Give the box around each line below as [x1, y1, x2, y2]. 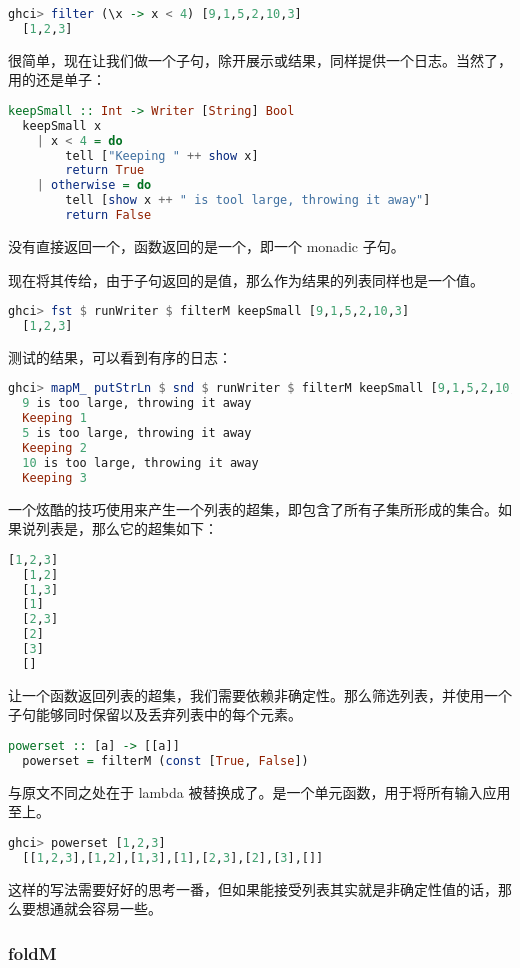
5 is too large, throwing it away [22, 426, 252, 441]
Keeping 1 [22, 411, 87, 426]
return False [65, 208, 152, 223]
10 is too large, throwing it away [22, 455, 259, 470]
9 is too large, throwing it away [22, 396, 252, 411]
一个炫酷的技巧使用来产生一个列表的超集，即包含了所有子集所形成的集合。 [8, 498, 498, 519]
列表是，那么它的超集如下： [35, 518, 218, 539]
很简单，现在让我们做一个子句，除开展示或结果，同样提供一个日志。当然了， [8, 49, 512, 70]
